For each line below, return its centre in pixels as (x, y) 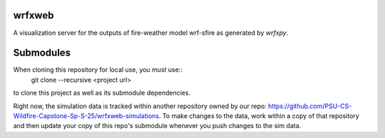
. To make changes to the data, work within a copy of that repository (259, 116)
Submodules (42, 53)
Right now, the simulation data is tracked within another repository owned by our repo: (140, 106)
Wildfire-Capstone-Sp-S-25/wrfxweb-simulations (86, 116)
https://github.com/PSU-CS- (310, 106)
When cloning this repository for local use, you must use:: (98, 70)
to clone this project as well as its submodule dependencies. (102, 93)
